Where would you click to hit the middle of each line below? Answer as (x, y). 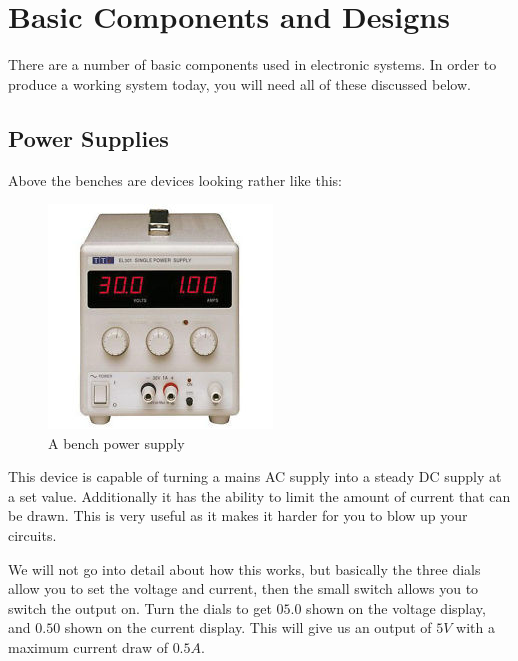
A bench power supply (116, 442)
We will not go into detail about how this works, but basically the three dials (244, 568)
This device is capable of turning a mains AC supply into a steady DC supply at (255, 476)
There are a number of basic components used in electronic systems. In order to (252, 64)
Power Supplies (88, 137)
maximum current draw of (88, 647)
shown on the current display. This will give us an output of (248, 627)
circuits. (32, 535)
